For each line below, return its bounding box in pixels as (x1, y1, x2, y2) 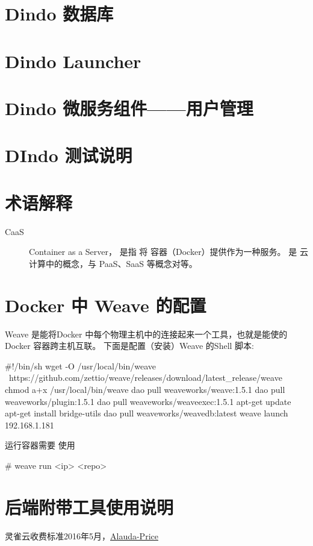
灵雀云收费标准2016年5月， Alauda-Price (5, 529, 158, 542)
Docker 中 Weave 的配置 (5, 292, 206, 317)
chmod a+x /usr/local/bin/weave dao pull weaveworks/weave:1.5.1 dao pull (5, 383, 285, 395)
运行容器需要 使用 (5, 439, 75, 451)
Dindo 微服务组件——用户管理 (5, 95, 253, 120)
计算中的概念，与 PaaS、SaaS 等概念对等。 (29, 257, 197, 269)
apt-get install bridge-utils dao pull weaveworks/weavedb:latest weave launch (5, 407, 288, 419)
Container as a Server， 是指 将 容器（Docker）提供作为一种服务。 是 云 (29, 245, 308, 258)
